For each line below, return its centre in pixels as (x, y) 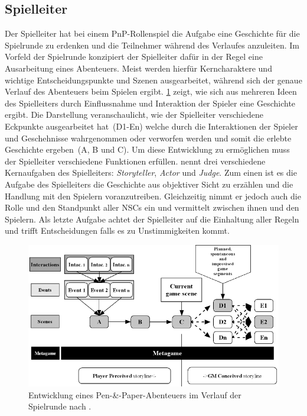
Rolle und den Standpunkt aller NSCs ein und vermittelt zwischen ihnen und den (152, 207)
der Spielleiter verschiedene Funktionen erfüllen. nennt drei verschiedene (135, 161)
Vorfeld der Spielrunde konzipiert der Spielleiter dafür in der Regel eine (134, 57)
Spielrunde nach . (60, 406)
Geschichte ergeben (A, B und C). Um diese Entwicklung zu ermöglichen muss (147, 149)
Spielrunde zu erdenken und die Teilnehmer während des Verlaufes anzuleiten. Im (152, 45)
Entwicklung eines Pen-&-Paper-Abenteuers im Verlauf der (135, 394)
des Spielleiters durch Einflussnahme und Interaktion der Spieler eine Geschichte (150, 103)
